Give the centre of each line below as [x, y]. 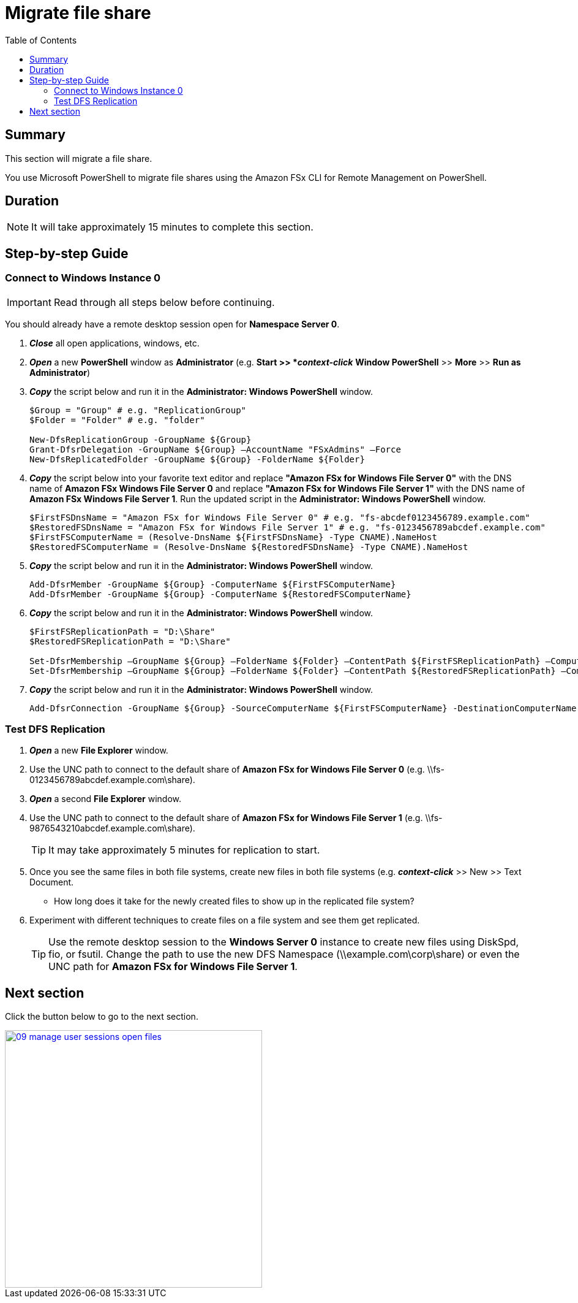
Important [29, 302]
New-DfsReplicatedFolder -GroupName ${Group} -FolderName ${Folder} [197, 459]
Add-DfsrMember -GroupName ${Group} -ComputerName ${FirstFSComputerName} [213, 584]
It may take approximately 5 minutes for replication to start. [184, 850]
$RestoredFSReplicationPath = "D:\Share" [130, 641]
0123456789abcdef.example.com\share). [112, 780]
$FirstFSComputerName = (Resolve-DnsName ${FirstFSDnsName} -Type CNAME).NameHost [233, 537]
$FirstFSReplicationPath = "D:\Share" [122, 631]
